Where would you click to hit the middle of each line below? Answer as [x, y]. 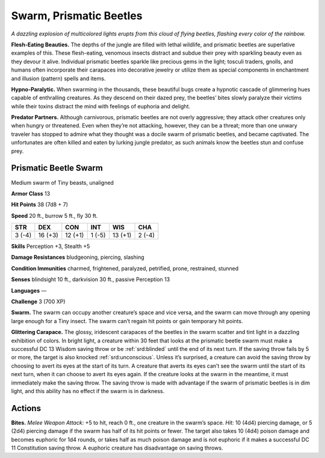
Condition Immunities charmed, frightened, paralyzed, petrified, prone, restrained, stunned [125, 268]
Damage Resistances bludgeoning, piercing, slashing [78, 257]
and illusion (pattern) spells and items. [58, 78]
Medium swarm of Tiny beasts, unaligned [63, 182]
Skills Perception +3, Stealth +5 [51, 246]
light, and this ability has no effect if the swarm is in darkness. [88, 391]
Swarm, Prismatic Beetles [77, 16]
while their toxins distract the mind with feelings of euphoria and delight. [101, 106]
